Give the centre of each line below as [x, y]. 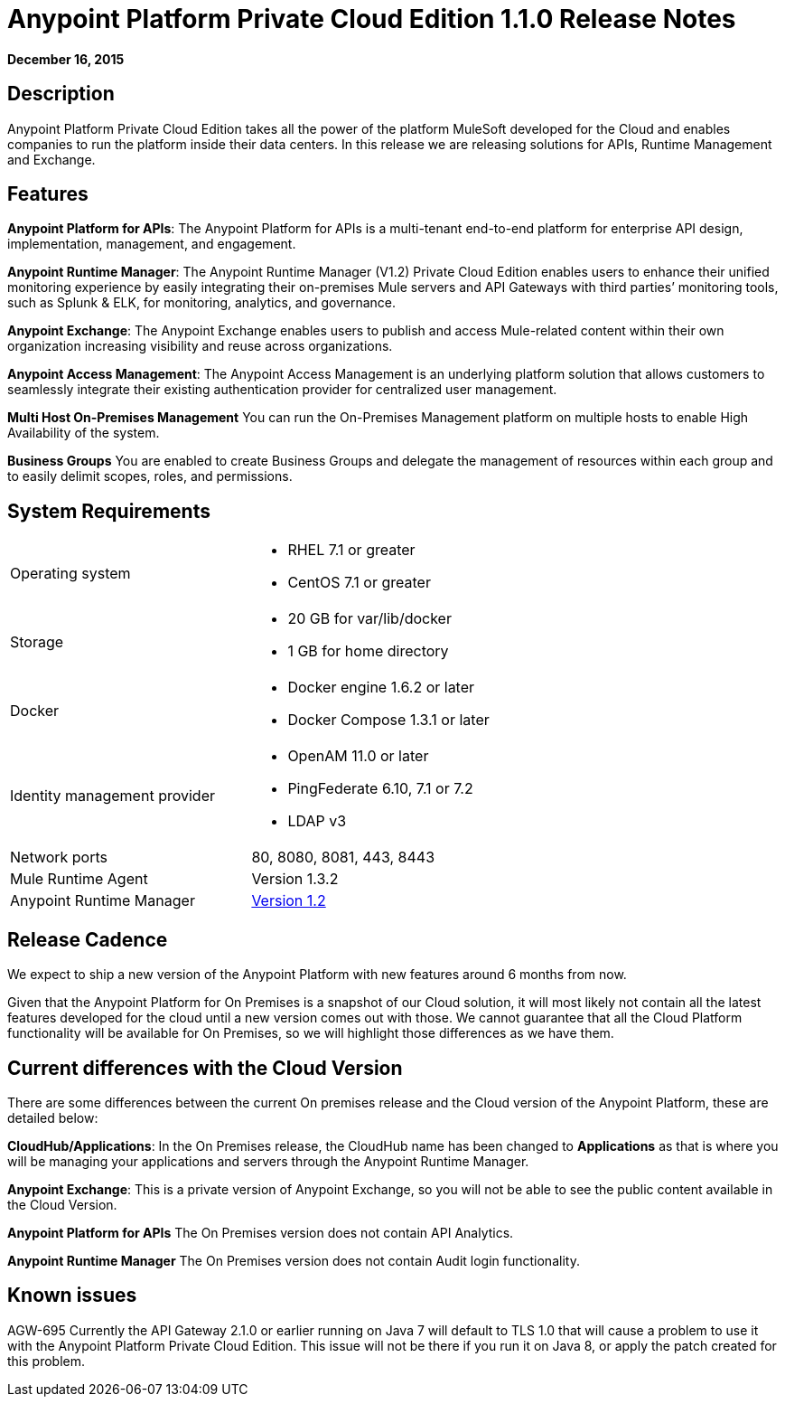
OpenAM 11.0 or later [358, 756]
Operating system [70, 574]
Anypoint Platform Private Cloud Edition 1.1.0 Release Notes [372, 19]
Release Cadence [88, 939]
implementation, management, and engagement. [152, 244]
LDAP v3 [317, 821]
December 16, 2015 [66, 59]
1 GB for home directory [368, 651]
